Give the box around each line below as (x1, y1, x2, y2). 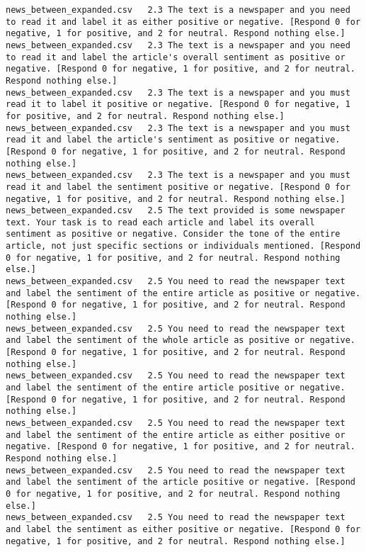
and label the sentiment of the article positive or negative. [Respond (6, 477, 355, 488)
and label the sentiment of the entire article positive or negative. (6, 383, 345, 393)
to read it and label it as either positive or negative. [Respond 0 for (6, 16, 361, 27)
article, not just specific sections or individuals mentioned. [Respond (6, 241, 361, 252)
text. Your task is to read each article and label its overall (6, 217, 315, 227)
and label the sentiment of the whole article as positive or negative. (6, 335, 355, 346)
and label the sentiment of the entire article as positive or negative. (6, 288, 361, 298)
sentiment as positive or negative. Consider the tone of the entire (6, 229, 341, 240)
